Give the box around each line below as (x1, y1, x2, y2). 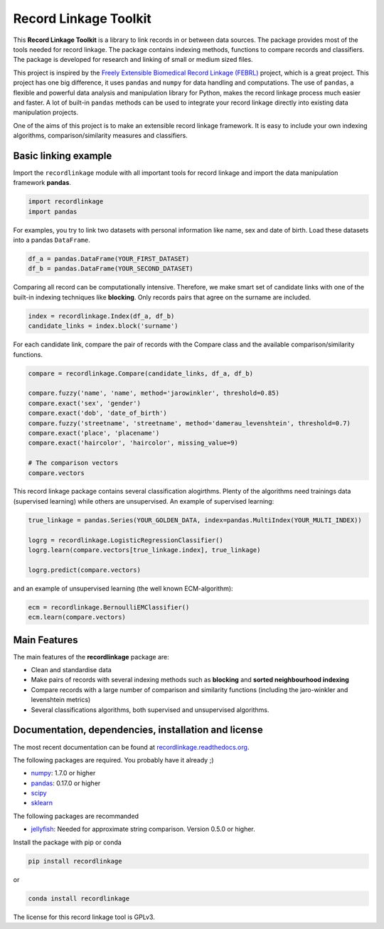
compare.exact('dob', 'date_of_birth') (28, 409, 167, 418)
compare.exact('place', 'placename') (28, 429, 160, 437)
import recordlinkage (28, 198, 104, 206)
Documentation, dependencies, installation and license (13, 724, 263, 736)
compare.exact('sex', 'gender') (28, 399, 142, 407)
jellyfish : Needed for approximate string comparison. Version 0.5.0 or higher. (31, 825, 255, 834)
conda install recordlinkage (28, 894, 130, 903)
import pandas (28, 207, 78, 216)
